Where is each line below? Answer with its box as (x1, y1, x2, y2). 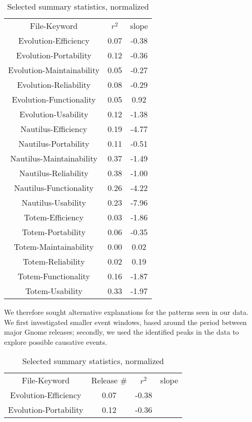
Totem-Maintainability (14, 241, 94, 252)
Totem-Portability (22, 226, 86, 238)
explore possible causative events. (4, 336, 107, 347)
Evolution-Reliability (17, 79, 91, 90)
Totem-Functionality (17, 270, 90, 282)
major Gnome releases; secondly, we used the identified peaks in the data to (4, 327, 239, 337)
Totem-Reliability (23, 255, 85, 267)
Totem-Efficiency (24, 211, 84, 223)
